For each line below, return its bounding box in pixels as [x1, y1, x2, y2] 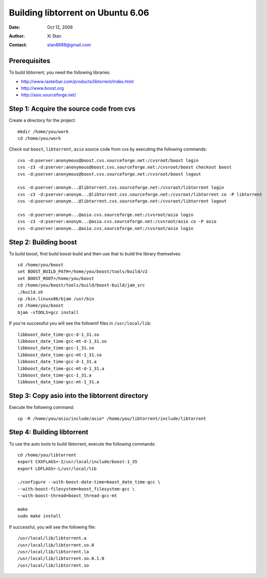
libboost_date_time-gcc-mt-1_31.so [17, 352, 102, 358]
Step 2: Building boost [9, 238, 77, 246]
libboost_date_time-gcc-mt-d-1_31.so [17, 338, 107, 344]
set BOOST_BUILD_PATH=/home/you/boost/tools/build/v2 [17, 269, 148, 274]
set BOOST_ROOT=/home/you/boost [17, 276, 94, 281]
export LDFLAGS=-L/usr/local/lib [17, 466, 97, 471]
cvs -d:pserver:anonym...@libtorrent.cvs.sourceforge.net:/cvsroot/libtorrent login [17, 185, 224, 190]
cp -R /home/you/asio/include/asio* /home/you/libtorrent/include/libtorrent [17, 415, 207, 421]
